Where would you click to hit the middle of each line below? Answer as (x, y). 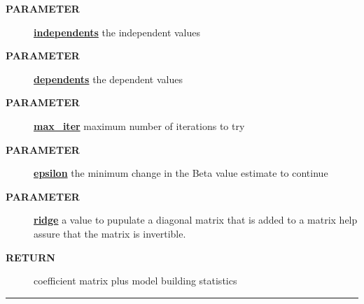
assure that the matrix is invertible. (110, 233)
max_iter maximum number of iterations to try (139, 125)
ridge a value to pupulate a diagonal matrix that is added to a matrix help (196, 220)
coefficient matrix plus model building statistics (135, 281)
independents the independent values (117, 32)
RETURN (30, 257)
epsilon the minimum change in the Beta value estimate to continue (181, 173)
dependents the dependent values (108, 79)
